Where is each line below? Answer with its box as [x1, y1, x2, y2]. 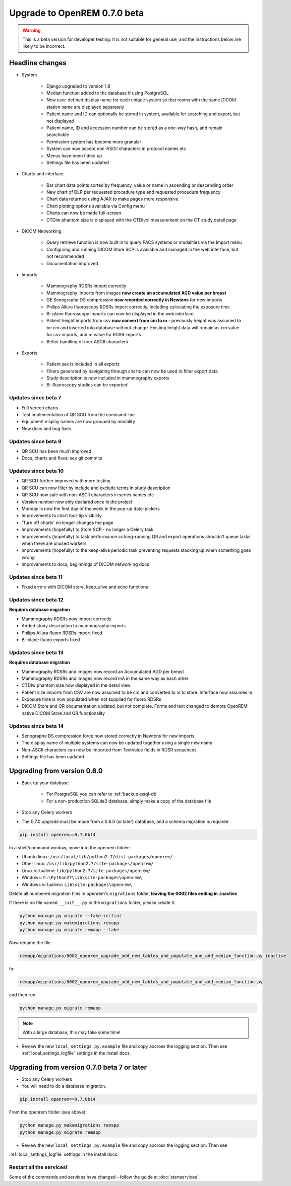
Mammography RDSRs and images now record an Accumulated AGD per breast [21, 668, 184, 674]
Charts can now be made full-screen [46, 210, 121, 216]
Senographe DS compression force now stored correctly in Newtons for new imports [21, 733, 195, 739]
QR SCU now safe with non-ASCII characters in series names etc [21, 492, 154, 498]
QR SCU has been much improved [21, 448, 92, 454]
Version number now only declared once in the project [21, 499, 133, 505]
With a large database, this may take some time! [22, 1030, 121, 1036]
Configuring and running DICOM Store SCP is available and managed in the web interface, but [46, 246, 238, 252]
